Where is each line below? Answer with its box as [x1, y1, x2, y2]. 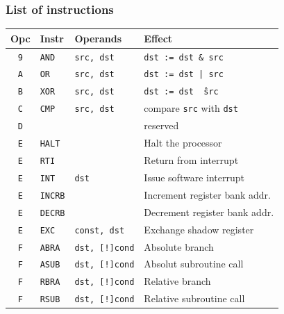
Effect [144, 31, 173, 45]
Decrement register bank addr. [144, 204, 274, 219]
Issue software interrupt [144, 170, 244, 184]
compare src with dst [144, 101, 238, 115]
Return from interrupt [144, 153, 239, 167]
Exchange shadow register [144, 222, 254, 236]
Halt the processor [144, 135, 222, 150]
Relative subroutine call [144, 291, 245, 306]
